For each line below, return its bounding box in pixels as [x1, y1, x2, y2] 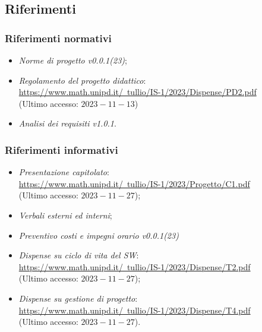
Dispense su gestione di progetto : [18, 292, 138, 304]
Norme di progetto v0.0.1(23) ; [18, 54, 127, 66]
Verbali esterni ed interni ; [18, 208, 112, 221]
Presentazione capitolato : [18, 166, 109, 178]
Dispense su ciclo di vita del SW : [18, 249, 139, 261]
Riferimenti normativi [5, 30, 112, 45]
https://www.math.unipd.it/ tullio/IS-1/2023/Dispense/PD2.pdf [18, 86, 257, 98]
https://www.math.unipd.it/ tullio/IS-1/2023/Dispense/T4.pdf [18, 303, 251, 316]
